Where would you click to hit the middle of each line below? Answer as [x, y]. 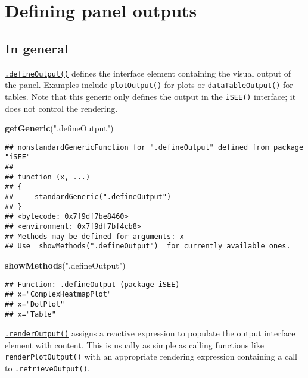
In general [37, 48]
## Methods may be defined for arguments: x [94, 236]
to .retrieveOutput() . [47, 368]
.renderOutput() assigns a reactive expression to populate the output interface [150, 333]
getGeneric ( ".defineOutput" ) [59, 128]
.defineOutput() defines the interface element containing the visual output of [148, 73]
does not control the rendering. [61, 108]
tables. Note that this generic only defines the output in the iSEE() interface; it [150, 96]
